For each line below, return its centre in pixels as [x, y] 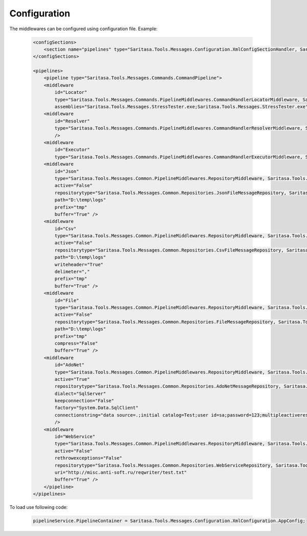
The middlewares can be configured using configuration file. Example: [84, 29]
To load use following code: [39, 507]
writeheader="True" [79, 264]
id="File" [67, 300]
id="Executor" [72, 150]
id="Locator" [71, 92]
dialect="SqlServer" [80, 394]
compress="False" [76, 343]
